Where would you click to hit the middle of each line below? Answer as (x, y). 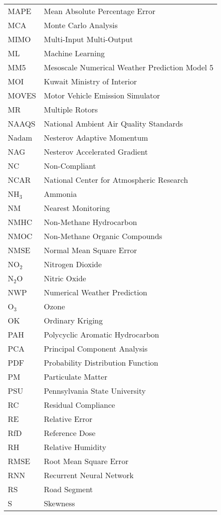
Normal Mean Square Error (90, 250)
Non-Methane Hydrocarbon (90, 222)
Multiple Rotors (71, 109)
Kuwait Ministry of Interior (90, 81)
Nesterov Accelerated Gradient (96, 152)
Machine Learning (74, 53)
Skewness (59, 503)
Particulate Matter (76, 377)
